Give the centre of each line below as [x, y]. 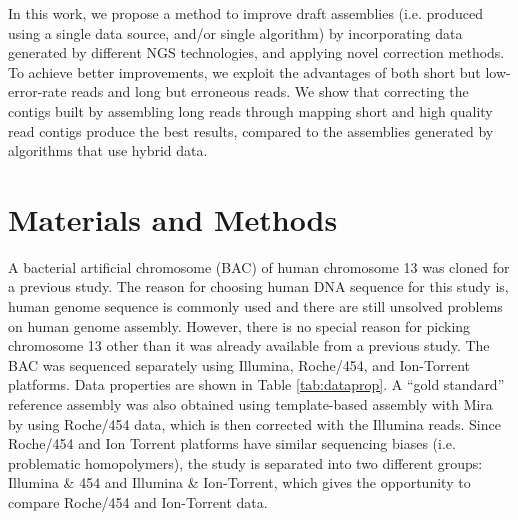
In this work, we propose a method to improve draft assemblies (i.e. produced [246, 13]
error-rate [37, 91]
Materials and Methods [173, 218]
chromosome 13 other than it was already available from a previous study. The [249, 345]
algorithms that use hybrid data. [108, 150]
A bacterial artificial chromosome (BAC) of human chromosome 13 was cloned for [259, 266]
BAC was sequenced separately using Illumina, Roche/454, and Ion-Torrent [239, 364]
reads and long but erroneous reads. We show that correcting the [270, 91]
